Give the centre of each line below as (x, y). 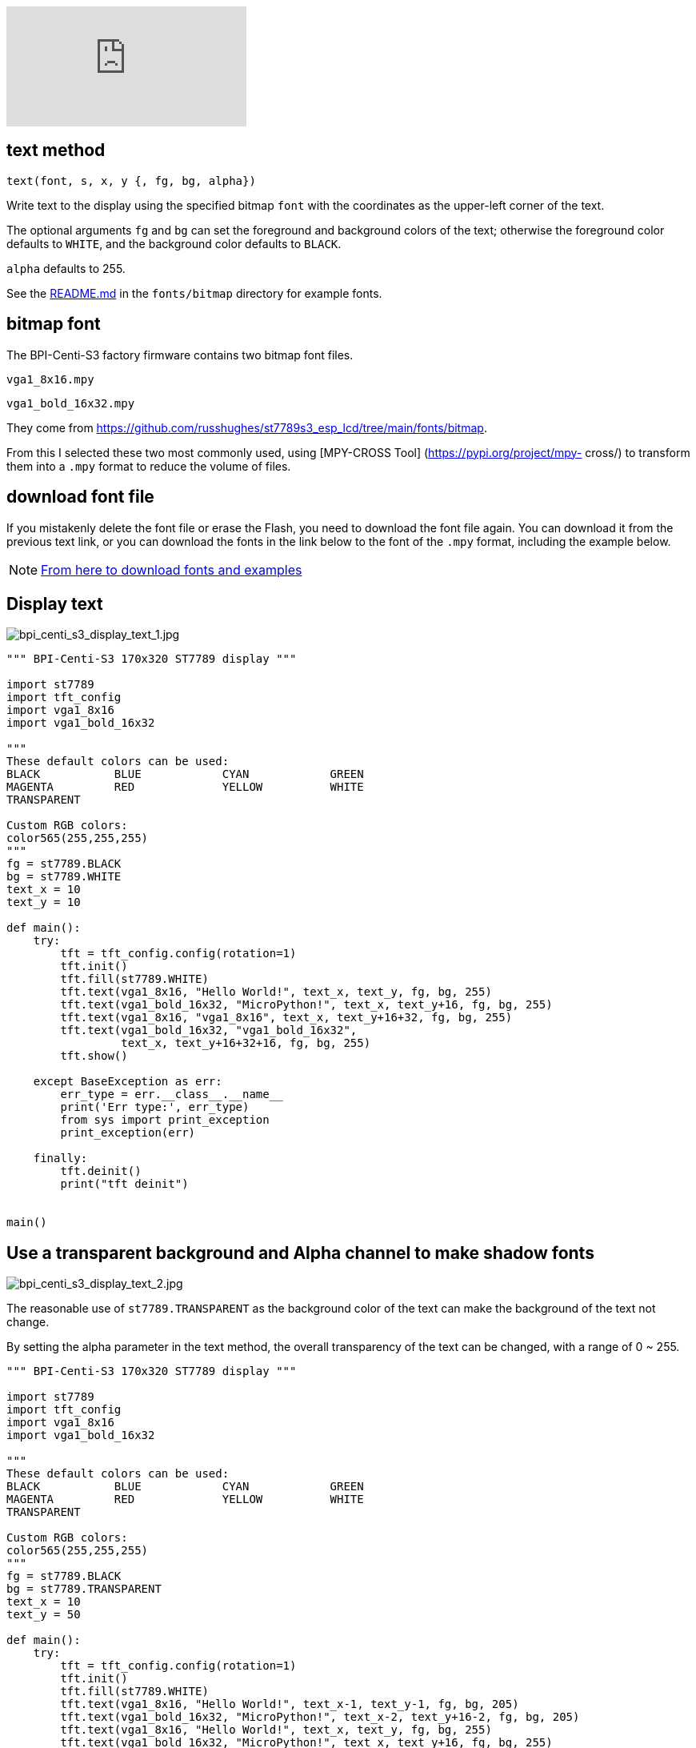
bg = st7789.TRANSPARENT (84, 1589)
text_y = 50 (44, 1615)
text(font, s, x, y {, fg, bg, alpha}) (131, 180)
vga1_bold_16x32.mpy (71, 403)
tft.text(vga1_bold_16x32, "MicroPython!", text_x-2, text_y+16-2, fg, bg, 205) (320, 1717)
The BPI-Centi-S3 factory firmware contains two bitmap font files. (180, 355)
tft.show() (94, 1056)
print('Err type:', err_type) (155, 1107)
